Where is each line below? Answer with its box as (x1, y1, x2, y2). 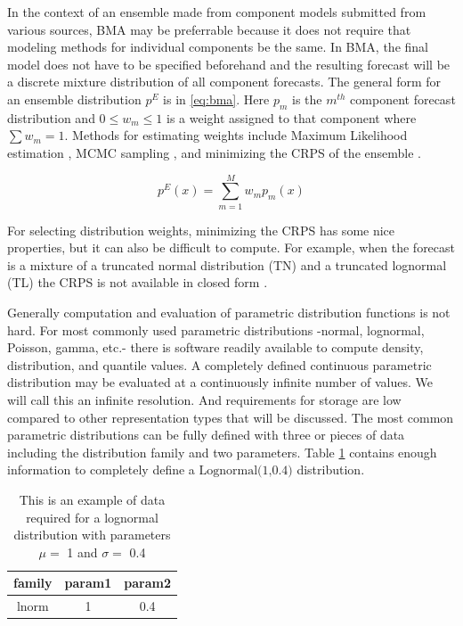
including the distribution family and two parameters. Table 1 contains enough (7, 442, 437, 461)
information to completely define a (7, 460, 195, 479)
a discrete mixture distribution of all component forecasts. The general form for (7, 72, 442, 91)
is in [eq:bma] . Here (163, 89, 270, 108)
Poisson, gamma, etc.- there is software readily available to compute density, (7, 338, 424, 357)
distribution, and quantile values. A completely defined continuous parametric (7, 355, 432, 374)
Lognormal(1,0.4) (199, 465, 293, 478)
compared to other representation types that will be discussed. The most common (7, 408, 454, 426)
